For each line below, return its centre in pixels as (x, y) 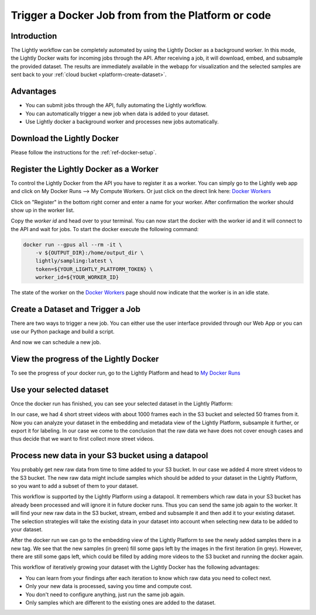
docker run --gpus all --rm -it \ (73, 245)
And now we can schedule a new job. (56, 342)
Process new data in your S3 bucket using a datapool (109, 456)
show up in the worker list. (43, 210)
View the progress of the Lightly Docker (85, 359)
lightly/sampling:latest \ (74, 261)
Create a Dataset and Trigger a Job (75, 309)
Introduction (34, 36)
